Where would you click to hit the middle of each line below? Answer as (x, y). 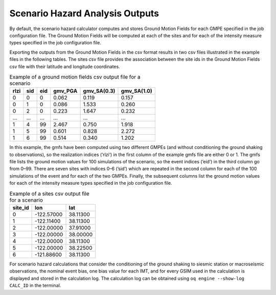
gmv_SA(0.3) (99, 91)
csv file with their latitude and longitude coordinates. (65, 66)
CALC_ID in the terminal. (35, 285)
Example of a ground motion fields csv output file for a (75, 77)
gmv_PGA (65, 91)
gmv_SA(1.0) (137, 91)
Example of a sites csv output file (49, 193)
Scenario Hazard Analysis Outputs (84, 13)
